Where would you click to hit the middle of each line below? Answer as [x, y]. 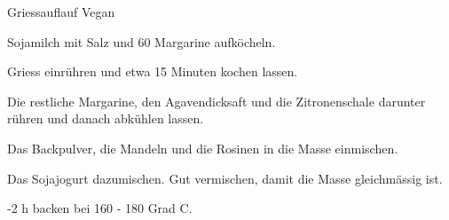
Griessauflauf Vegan [61, 12]
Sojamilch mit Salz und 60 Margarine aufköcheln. [142, 41]
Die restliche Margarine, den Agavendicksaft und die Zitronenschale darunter [217, 101]
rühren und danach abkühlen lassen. [106, 118]
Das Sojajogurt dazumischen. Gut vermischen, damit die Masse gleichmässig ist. [225, 178]
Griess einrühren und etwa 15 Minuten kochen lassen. [153, 71]
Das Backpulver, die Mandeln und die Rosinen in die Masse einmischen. [203, 148]
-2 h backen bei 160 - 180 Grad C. [100, 208]
